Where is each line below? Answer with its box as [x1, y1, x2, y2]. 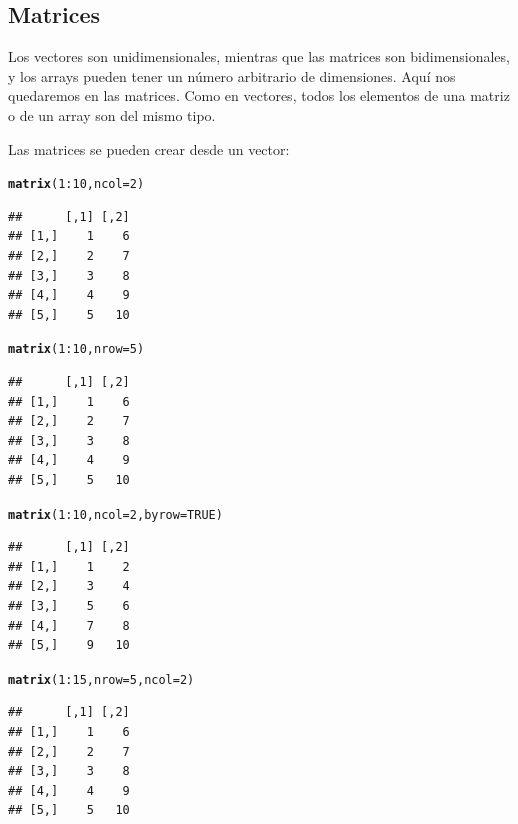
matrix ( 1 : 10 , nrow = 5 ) [8, 342, 145, 357]
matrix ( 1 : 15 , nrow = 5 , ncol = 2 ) [8, 672, 195, 687]
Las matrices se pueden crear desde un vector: [8, 138, 290, 159]
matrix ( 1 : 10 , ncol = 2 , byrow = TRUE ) [8, 507, 223, 522]
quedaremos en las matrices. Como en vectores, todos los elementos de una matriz [8, 85, 510, 106]
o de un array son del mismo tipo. [8, 104, 216, 125]
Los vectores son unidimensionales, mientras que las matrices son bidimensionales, [8, 46, 510, 67]
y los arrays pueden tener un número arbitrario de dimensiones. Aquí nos [8, 65, 456, 86]
